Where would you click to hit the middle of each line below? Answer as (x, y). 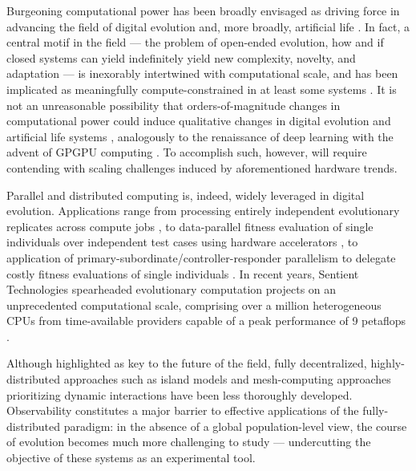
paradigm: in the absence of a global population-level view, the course (235, 426)
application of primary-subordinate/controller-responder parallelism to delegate (201, 257)
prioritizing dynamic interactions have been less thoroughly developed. (180, 394)
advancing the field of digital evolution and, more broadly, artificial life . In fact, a (208, 26)
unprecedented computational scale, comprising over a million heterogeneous (194, 305)
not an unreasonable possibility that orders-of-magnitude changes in (174, 105)
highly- (388, 363)
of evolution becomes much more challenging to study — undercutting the (189, 442)
